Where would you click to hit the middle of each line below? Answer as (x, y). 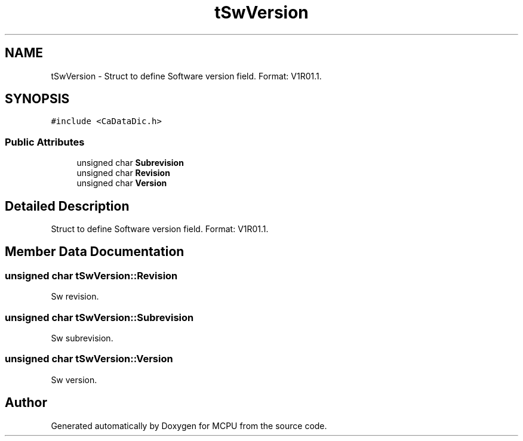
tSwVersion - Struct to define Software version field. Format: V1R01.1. (186, 76)
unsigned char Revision (123, 173)
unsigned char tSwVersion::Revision (91, 275)
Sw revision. (75, 297)
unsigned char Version (122, 183)
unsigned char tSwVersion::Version (89, 359)
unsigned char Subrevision (130, 163)
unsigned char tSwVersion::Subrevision (99, 317)
